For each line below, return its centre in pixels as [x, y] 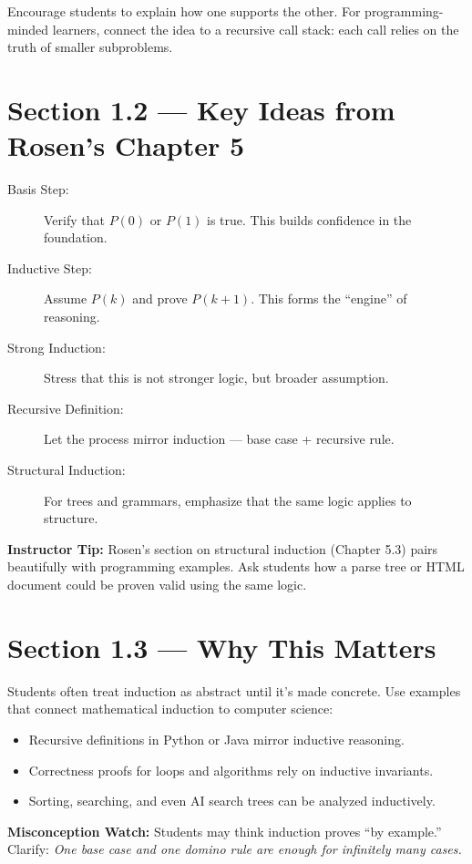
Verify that [74, 219]
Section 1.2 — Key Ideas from [201, 109]
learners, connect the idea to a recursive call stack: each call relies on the [256, 29]
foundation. [76, 237]
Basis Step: [38, 189]
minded [28, 29]
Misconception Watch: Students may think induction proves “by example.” [225, 831]
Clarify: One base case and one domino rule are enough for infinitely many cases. [235, 849]
